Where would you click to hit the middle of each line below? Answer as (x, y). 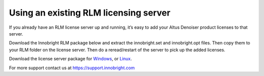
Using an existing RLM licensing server (90, 13)
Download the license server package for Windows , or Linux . (70, 59)
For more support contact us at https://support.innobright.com (72, 68)
